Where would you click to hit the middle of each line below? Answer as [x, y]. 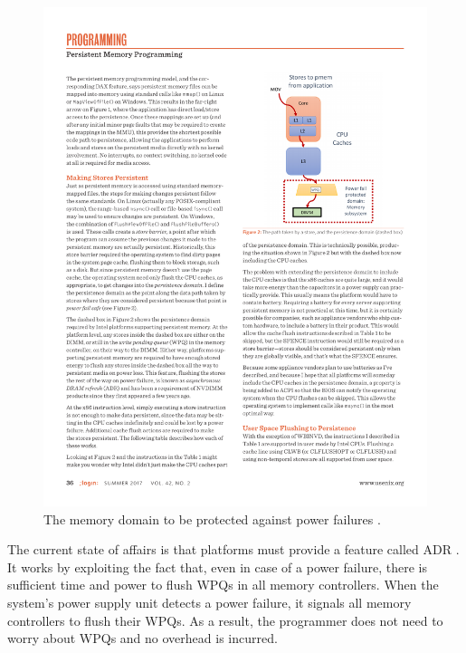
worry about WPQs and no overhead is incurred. [143, 638]
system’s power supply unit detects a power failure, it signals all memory [209, 602]
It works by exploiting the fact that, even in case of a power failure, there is [217, 567]
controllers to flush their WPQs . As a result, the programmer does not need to [225, 620]
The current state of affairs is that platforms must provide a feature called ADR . [233, 549]
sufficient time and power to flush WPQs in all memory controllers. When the [223, 585]
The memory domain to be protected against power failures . [212, 519]
